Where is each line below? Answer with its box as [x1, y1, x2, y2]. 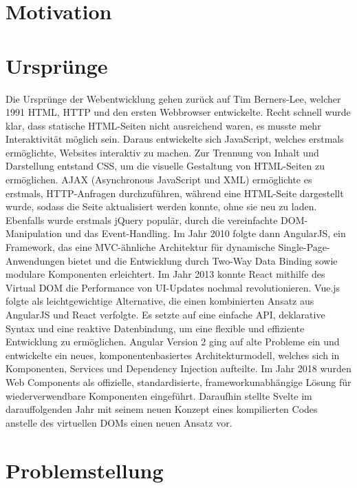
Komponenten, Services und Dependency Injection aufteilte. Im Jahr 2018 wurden [6, 361, 351, 376]
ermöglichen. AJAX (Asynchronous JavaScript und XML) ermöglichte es [6, 172, 312, 187]
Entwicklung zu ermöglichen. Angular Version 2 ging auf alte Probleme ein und [6, 334, 340, 349]
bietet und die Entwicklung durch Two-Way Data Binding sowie [67, 253, 338, 267]
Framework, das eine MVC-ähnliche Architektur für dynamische [6, 240, 275, 254]
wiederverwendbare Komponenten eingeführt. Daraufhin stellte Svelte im [6, 388, 312, 403]
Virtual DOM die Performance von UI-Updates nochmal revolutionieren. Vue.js [6, 280, 340, 294]
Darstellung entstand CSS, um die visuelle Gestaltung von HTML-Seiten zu [6, 159, 325, 173]
